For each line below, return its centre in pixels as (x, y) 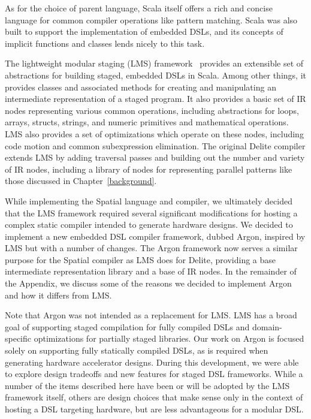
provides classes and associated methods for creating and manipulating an (141, 87)
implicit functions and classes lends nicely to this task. (105, 43)
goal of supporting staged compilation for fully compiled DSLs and (127, 326)
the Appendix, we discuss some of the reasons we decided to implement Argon (148, 283)
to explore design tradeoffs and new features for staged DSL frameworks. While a (154, 374)
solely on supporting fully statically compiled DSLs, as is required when (137, 350)
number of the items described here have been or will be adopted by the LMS (147, 385)
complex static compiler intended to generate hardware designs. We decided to (149, 224)
